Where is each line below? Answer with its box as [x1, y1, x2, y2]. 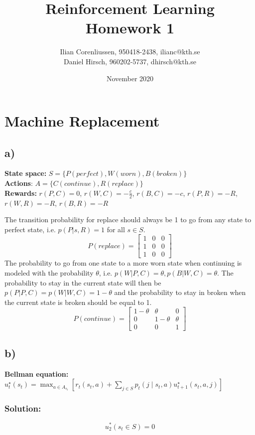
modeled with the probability [4, 267, 94, 278]
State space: [4, 168, 47, 178]
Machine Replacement [4, 111, 160, 131]
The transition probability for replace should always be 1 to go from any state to [4, 214, 252, 225]
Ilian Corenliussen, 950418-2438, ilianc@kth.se [60, 46, 200, 57]
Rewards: [4, 187, 37, 198]
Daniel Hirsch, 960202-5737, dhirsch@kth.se [63, 56, 197, 66]
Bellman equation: [4, 368, 69, 379]
